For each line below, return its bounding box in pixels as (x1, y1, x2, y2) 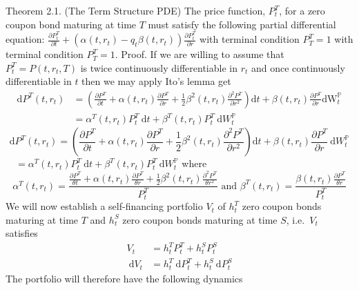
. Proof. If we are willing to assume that (115, 47, 284, 61)
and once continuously (251, 60, 345, 75)
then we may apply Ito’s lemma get (81, 74, 231, 88)
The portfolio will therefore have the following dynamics (6, 271, 243, 285)
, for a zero (279, 3, 325, 17)
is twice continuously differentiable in (80, 60, 237, 75)
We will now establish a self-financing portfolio (6, 199, 203, 213)
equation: (6, 32, 45, 46)
